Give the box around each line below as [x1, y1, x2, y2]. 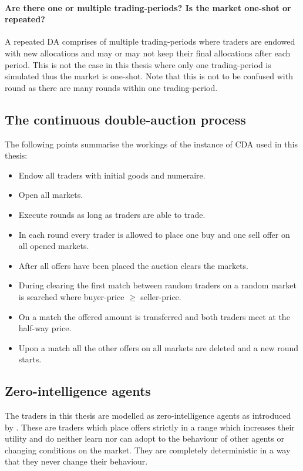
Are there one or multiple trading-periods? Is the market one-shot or [5, 1, 291, 14]
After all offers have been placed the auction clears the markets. [18, 259, 248, 271]
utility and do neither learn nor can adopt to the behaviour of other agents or [5, 432, 284, 445]
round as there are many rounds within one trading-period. [5, 81, 218, 93]
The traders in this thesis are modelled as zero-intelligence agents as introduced [5, 409, 291, 422]
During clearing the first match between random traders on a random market [18, 279, 297, 291]
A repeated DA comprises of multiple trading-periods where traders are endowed [5, 35, 295, 48]
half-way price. [18, 322, 72, 334]
